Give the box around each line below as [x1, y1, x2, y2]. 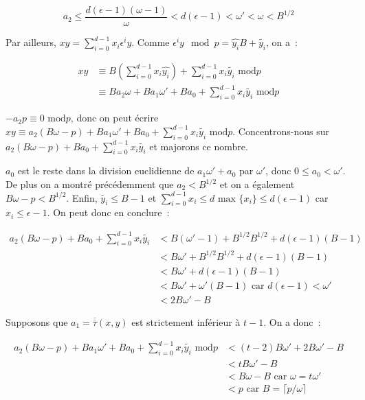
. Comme [131, 35, 170, 49]
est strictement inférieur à [131, 314, 241, 329]
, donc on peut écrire [70, 110, 159, 125]
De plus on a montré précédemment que [5, 177, 174, 191]
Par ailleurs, [5, 35, 56, 49]
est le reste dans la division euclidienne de [17, 163, 195, 178]
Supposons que [5, 314, 68, 329]
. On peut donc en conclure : [47, 205, 170, 220]
